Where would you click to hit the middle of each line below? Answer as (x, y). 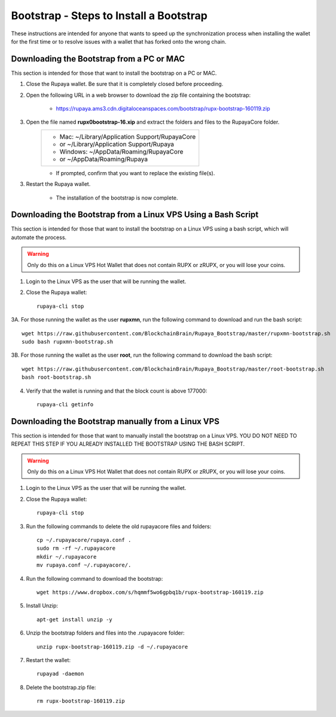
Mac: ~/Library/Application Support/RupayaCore (128, 136)
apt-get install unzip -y (75, 619)
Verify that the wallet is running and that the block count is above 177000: (117, 391)
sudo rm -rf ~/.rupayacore (76, 549)
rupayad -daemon (60, 674)
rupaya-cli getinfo (65, 404)
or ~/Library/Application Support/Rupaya (117, 144)
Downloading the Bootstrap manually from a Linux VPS (115, 421)
